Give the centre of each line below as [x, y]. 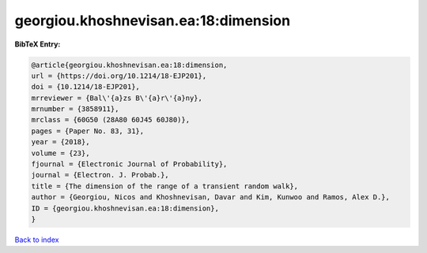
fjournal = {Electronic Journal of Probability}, [129, 164]
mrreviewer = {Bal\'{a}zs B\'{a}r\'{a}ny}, [117, 98]
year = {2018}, [60, 142]
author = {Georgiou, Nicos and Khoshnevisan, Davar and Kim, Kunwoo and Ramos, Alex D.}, [211, 197]
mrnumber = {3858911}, [75, 109]
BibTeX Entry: [38, 44]
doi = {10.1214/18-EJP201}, [85, 87]
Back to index [37, 240]
